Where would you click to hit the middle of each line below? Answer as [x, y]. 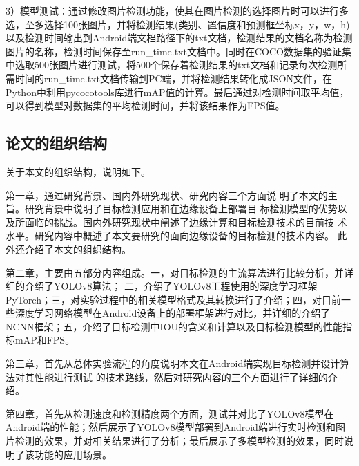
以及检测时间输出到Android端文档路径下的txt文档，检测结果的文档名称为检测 [179, 38]
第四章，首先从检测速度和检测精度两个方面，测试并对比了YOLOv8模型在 [170, 413]
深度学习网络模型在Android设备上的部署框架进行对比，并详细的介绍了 [173, 313]
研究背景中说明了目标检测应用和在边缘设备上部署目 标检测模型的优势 [181, 208]
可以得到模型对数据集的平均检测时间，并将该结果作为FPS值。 [145, 105]
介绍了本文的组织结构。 [78, 249]
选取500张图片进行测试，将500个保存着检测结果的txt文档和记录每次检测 [176, 65]
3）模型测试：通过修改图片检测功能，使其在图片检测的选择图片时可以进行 [172, 10]
